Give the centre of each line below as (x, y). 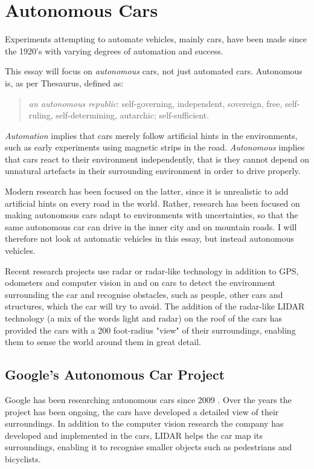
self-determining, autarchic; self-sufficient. (133, 115)
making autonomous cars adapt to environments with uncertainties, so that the (152, 215)
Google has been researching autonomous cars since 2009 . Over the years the (148, 399)
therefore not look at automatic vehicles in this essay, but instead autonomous (149, 238)
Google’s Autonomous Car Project (115, 374)
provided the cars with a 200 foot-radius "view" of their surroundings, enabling (150, 330)
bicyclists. (23, 458)
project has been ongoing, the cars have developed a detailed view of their (142, 411)
